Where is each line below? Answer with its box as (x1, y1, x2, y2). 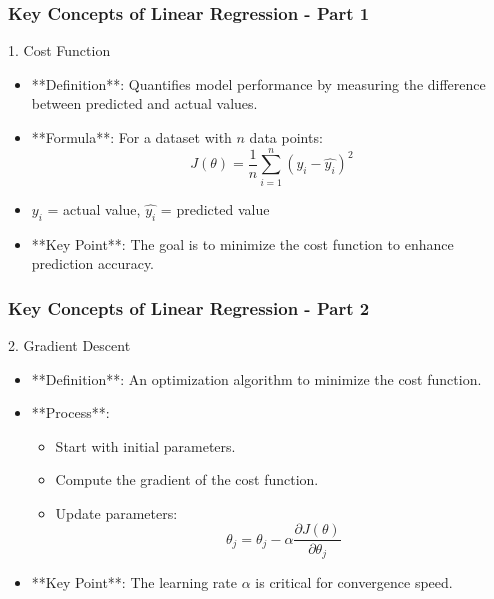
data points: (249, 127, 323, 147)
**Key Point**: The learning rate (31, 572, 238, 592)
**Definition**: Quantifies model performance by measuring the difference (31, 73, 486, 94)
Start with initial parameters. (55, 435, 236, 456)
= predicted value (160, 198, 270, 219)
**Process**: (31, 402, 110, 423)
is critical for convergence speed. (255, 572, 453, 592)
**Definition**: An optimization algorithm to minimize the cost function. (31, 368, 482, 389)
